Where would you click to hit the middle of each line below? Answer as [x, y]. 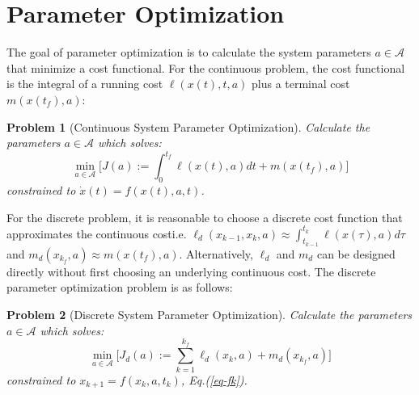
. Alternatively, [216, 253]
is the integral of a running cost [85, 84]
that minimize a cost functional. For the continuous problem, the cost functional [206, 67]
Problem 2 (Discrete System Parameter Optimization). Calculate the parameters [209, 315]
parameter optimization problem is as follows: [120, 287]
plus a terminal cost [301, 84]
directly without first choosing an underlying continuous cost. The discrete [191, 271]
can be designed [356, 253]
